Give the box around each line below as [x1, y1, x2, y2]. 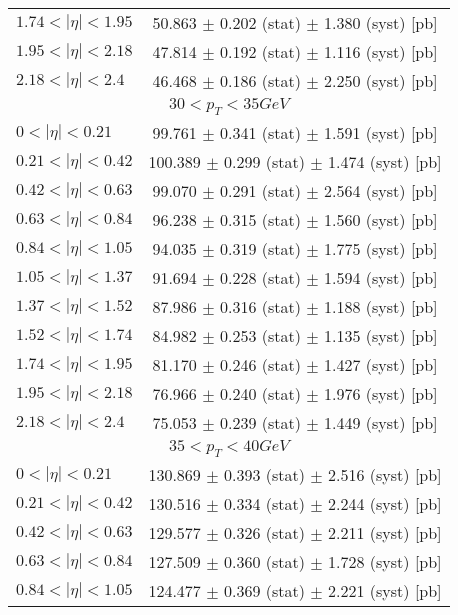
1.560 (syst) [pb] [324, 208, 438, 232]
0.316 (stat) [219, 295, 301, 319]
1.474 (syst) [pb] [328, 150, 442, 174]
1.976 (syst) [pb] [324, 382, 438, 406]
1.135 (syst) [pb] [324, 324, 438, 348]
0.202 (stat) [219, 11, 301, 34]
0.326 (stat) [223, 521, 305, 545]
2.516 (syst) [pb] [328, 463, 442, 487]
